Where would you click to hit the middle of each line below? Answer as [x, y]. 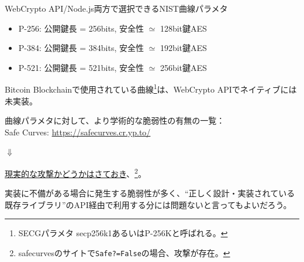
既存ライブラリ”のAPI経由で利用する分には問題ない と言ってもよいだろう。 [148, 204]
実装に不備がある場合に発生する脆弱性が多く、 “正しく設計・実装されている [150, 193]
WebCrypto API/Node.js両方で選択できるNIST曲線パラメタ [116, 8]
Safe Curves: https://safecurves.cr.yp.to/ [78, 132]
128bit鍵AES [183, 28]
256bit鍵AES [183, 67]
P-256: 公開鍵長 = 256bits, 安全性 [81, 28]
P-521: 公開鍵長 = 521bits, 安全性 [81, 67]
